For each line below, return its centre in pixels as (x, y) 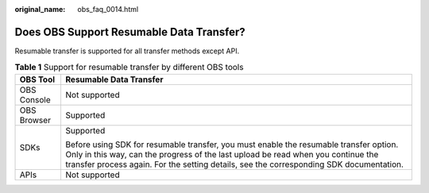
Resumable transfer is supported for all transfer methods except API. (127, 51)
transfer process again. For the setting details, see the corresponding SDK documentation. (235, 164)
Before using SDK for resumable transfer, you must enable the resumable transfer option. (232, 145)
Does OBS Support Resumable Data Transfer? (130, 32)
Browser (35, 120)
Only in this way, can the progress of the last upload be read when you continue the (222, 154)
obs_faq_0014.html (108, 9)
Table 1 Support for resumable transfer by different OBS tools (129, 68)
